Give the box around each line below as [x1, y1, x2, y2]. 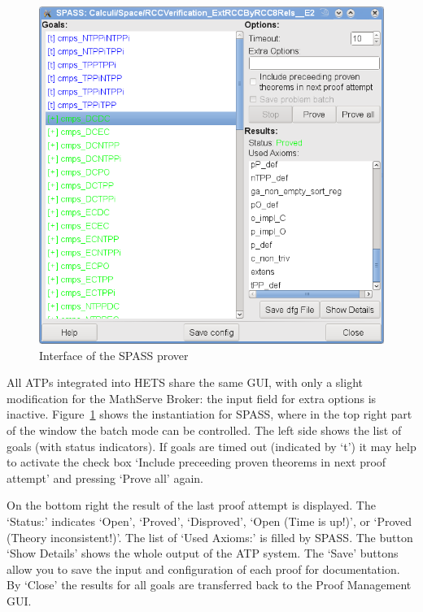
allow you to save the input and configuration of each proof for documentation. [7, 560, 400, 577]
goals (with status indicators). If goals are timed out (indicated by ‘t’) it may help [7, 437, 416, 454]
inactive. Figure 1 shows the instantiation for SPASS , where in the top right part [7, 406, 412, 423]
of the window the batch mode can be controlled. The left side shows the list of [7, 422, 402, 439]
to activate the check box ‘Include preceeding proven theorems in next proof [7, 454, 386, 471]
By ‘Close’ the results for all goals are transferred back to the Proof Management [7, 576, 412, 593]
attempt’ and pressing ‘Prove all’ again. [7, 469, 203, 486]
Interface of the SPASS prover [39, 346, 189, 363]
